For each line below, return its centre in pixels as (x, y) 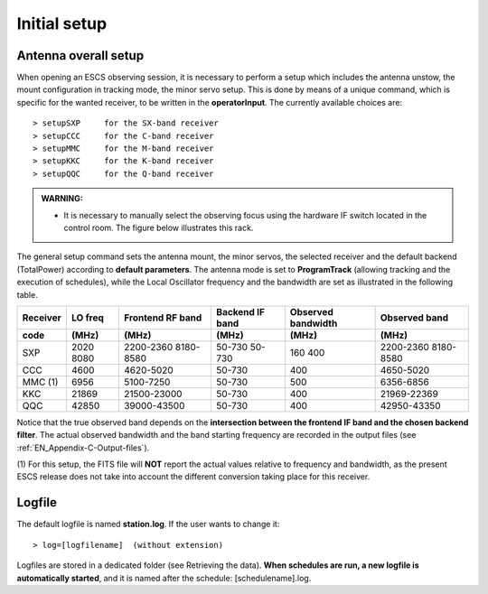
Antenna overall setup (80, 56)
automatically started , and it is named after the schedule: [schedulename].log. (164, 578)
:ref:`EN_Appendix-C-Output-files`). (83, 448)
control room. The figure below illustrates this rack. (159, 227)
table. (27, 294)
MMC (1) (40, 382)
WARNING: (62, 199)
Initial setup (62, 23)
